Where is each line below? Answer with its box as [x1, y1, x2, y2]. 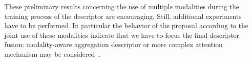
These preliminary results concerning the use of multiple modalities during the [4, 1, 239, 11]
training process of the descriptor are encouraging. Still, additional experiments [4, 11, 242, 21]
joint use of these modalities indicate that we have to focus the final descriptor [4, 30, 240, 40]
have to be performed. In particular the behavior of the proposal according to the [4, 20, 248, 31]
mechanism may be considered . [4, 48, 101, 59]
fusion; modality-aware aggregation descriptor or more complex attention [4, 39, 223, 49]
